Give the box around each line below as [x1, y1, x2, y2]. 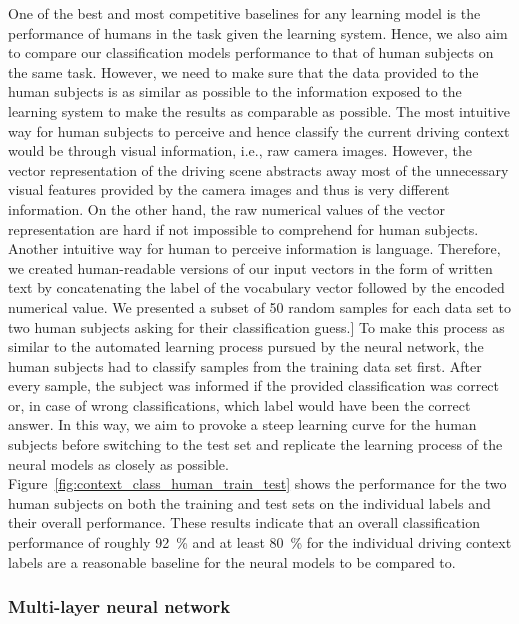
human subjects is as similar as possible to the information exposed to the [8, 81, 462, 102]
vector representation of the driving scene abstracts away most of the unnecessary [8, 159, 509, 180]
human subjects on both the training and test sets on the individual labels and [8, 492, 491, 513]
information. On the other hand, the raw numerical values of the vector [8, 198, 446, 219]
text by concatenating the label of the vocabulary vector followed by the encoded [8, 277, 505, 298]
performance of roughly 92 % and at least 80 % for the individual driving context [8, 532, 512, 553]
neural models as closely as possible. [8, 453, 229, 474]
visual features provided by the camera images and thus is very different [8, 179, 450, 200]
